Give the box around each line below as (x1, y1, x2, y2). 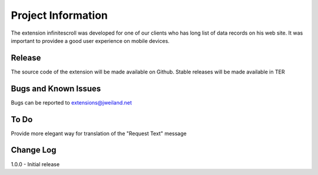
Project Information (11, 9, 108, 22)
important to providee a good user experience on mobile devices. (11, 37, 170, 44)
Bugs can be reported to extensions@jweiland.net (11, 99, 132, 106)
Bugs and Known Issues (11, 83, 101, 93)
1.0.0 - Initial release (11, 160, 60, 167)
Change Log (11, 145, 57, 155)
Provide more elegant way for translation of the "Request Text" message (11, 130, 187, 137)
